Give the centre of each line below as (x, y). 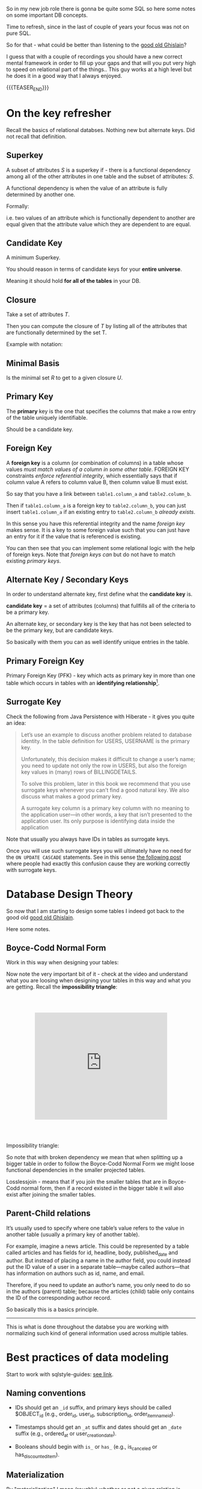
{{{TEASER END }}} (28, 88)
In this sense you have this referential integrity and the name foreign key (96, 523)
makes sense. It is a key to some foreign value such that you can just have (98, 530)
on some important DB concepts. (47, 15)
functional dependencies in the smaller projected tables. (76, 1170)
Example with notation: (35, 344)
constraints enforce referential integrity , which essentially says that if (92, 475)
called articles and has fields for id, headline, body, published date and (92, 1253)
